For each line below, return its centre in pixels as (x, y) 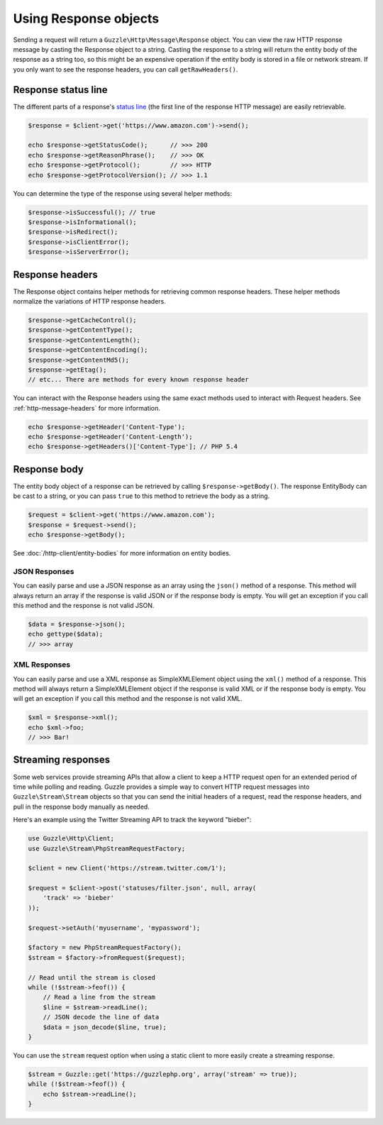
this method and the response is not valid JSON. (84, 606)
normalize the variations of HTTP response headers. (89, 301)
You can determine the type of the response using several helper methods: (123, 193)
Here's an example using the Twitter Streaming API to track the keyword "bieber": (132, 820)
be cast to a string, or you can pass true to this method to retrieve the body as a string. (141, 496)
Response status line (60, 90)
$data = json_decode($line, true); (105, 1027)
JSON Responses (44, 571)
